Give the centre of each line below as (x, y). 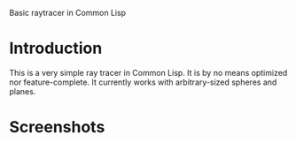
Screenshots (57, 127)
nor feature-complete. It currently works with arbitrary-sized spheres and (143, 82)
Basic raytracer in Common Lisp (68, 13)
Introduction (56, 49)
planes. (23, 91)
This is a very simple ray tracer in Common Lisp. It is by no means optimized (148, 72)
